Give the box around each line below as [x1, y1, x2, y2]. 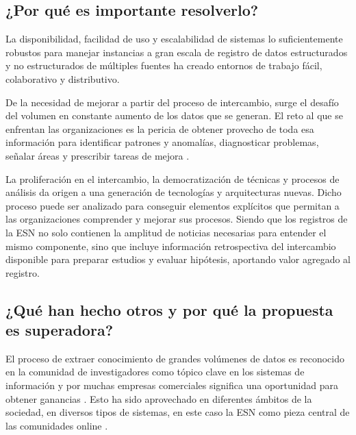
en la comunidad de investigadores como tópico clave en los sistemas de [5, 364, 305, 379]
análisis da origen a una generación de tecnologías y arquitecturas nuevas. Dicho [5, 185, 342, 199]
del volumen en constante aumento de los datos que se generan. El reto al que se [5, 108, 343, 123]
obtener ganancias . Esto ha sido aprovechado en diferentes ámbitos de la [5, 391, 312, 406]
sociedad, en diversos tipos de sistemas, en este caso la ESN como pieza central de [5, 405, 350, 419]
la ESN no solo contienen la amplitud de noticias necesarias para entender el [5, 225, 327, 239]
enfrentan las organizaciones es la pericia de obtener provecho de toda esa [5, 121, 314, 136]
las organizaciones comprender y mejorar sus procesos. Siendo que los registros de [5, 212, 348, 226]
